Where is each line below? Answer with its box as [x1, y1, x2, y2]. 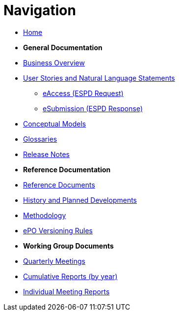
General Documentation [23, 43, 102, 52]
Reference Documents [23, 180, 95, 189]
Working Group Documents [23, 241, 114, 250]
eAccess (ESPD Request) [43, 89, 124, 97]
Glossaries [23, 134, 57, 143]
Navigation [3, 2, 76, 19]
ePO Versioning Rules [23, 226, 93, 235]
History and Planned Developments [23, 195, 137, 204]
